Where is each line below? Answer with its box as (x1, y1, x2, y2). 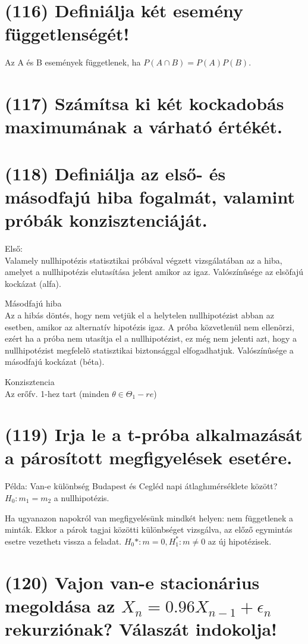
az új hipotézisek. (208, 534, 272, 547)
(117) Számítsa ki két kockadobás (5, 91, 284, 115)
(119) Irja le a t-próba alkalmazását (5, 422, 303, 446)
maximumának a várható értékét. (5, 114, 282, 139)
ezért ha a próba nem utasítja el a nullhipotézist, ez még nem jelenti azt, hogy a (5, 332, 297, 345)
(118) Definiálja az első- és (5, 161, 226, 185)
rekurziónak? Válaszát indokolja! (5, 616, 277, 640)
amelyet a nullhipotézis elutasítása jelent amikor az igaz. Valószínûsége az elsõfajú (5, 265, 304, 278)
